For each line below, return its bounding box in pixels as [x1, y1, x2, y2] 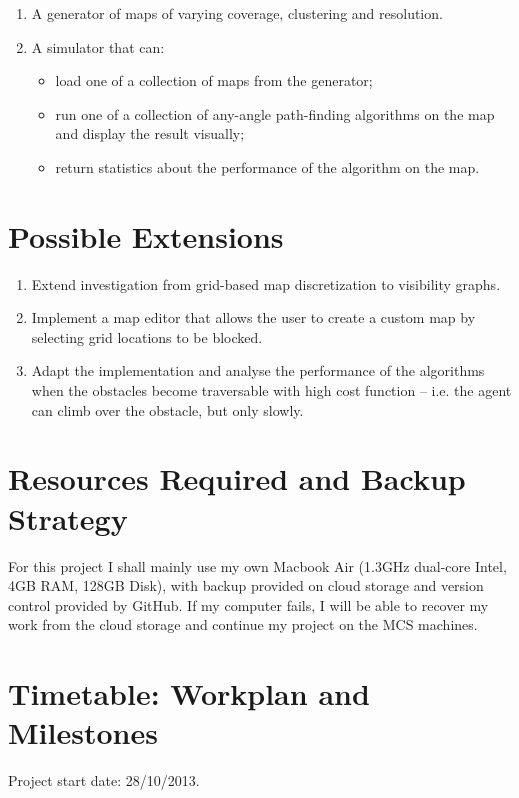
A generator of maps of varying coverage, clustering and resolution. [31, 3, 443, 23]
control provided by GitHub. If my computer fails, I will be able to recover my [8, 594, 489, 615]
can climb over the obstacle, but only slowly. [31, 399, 304, 420]
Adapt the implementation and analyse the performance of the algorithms [31, 360, 485, 381]
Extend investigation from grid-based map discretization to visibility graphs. [31, 273, 501, 294]
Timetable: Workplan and [8, 673, 370, 714]
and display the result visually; [55, 123, 245, 144]
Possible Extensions [8, 215, 284, 256]
